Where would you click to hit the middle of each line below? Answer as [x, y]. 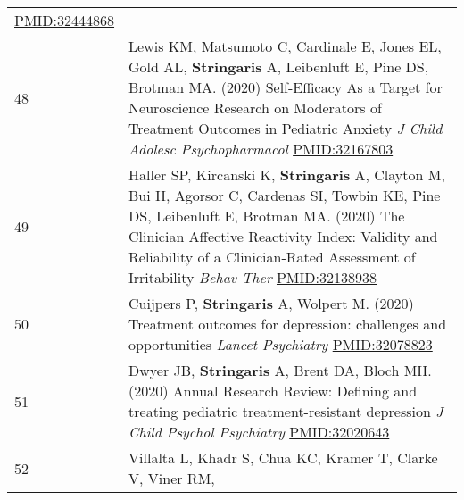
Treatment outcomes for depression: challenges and [288, 324]
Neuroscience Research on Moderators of [255, 108]
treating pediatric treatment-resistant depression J [286, 411]
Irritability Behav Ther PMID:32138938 [253, 277]
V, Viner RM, [172, 478]
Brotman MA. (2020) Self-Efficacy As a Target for [286, 87]
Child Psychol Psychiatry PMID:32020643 [259, 432]
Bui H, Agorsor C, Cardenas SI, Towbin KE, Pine [285, 195]
